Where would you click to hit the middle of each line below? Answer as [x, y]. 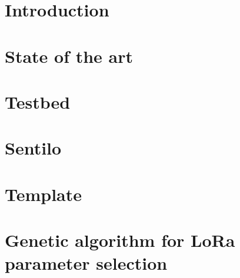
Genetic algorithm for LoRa [120, 240]
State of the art [69, 56]
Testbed [38, 101]
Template [44, 194]
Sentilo [33, 148]
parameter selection [86, 263]
